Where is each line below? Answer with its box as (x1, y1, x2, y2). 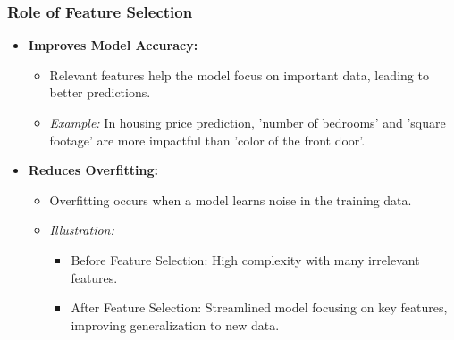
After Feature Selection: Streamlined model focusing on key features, (71, 298, 448, 317)
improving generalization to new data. (71, 315, 280, 334)
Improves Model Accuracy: (28, 36, 198, 54)
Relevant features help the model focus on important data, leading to (49, 65, 429, 84)
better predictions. (49, 83, 151, 102)
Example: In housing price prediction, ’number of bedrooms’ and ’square (49, 113, 446, 131)
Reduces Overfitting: (28, 161, 158, 179)
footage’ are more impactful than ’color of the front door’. (49, 130, 366, 149)
